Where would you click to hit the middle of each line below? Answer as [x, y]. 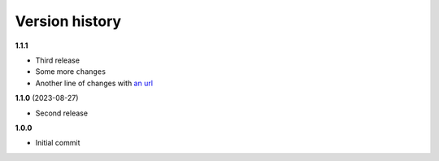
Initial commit [58, 143]
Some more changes [71, 72]
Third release [58, 60]
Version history [68, 21]
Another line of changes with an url [94, 83]
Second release [62, 113]
